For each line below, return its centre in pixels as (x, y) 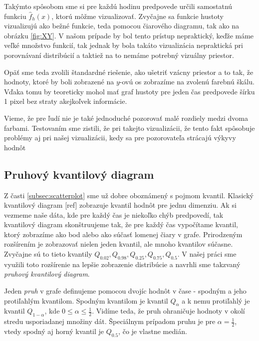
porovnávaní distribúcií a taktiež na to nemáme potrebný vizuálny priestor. (119, 55)
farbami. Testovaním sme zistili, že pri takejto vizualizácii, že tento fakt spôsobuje (129, 128)
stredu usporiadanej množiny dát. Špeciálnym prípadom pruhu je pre (110, 321)
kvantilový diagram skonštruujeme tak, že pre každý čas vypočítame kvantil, (121, 224)
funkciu (15, 16)
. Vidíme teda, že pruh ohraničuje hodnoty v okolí (168, 311)
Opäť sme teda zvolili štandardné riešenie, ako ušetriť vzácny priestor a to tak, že (129, 72)
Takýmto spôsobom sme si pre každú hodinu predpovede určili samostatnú (118, 6)
